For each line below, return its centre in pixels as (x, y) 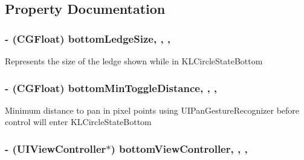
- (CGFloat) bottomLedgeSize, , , (88, 38)
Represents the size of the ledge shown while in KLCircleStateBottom (134, 61)
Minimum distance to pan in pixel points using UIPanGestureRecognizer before (152, 110)
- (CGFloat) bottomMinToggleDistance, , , (111, 88)
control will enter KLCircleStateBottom (78, 122)
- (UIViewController (56, 148)
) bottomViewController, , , (179, 148)
